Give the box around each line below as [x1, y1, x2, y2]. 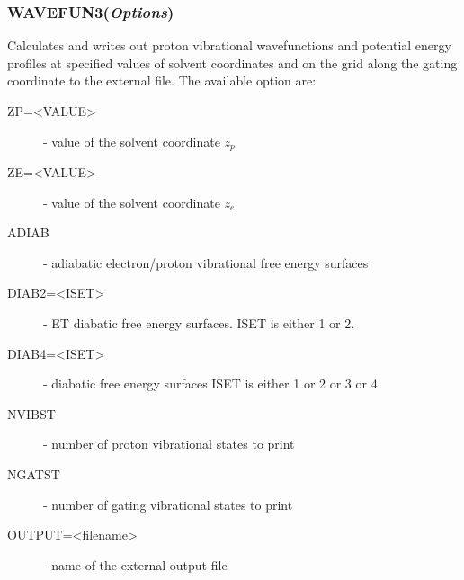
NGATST [7, 464, 60, 483]
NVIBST [7, 404, 56, 423]
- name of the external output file [43, 555, 228, 574]
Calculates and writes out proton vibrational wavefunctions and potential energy [7, 36, 451, 55]
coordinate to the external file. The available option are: [7, 71, 317, 90]
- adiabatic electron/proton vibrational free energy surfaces [43, 253, 369, 272]
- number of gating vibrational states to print [43, 495, 293, 513]
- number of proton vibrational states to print [43, 434, 295, 453]
